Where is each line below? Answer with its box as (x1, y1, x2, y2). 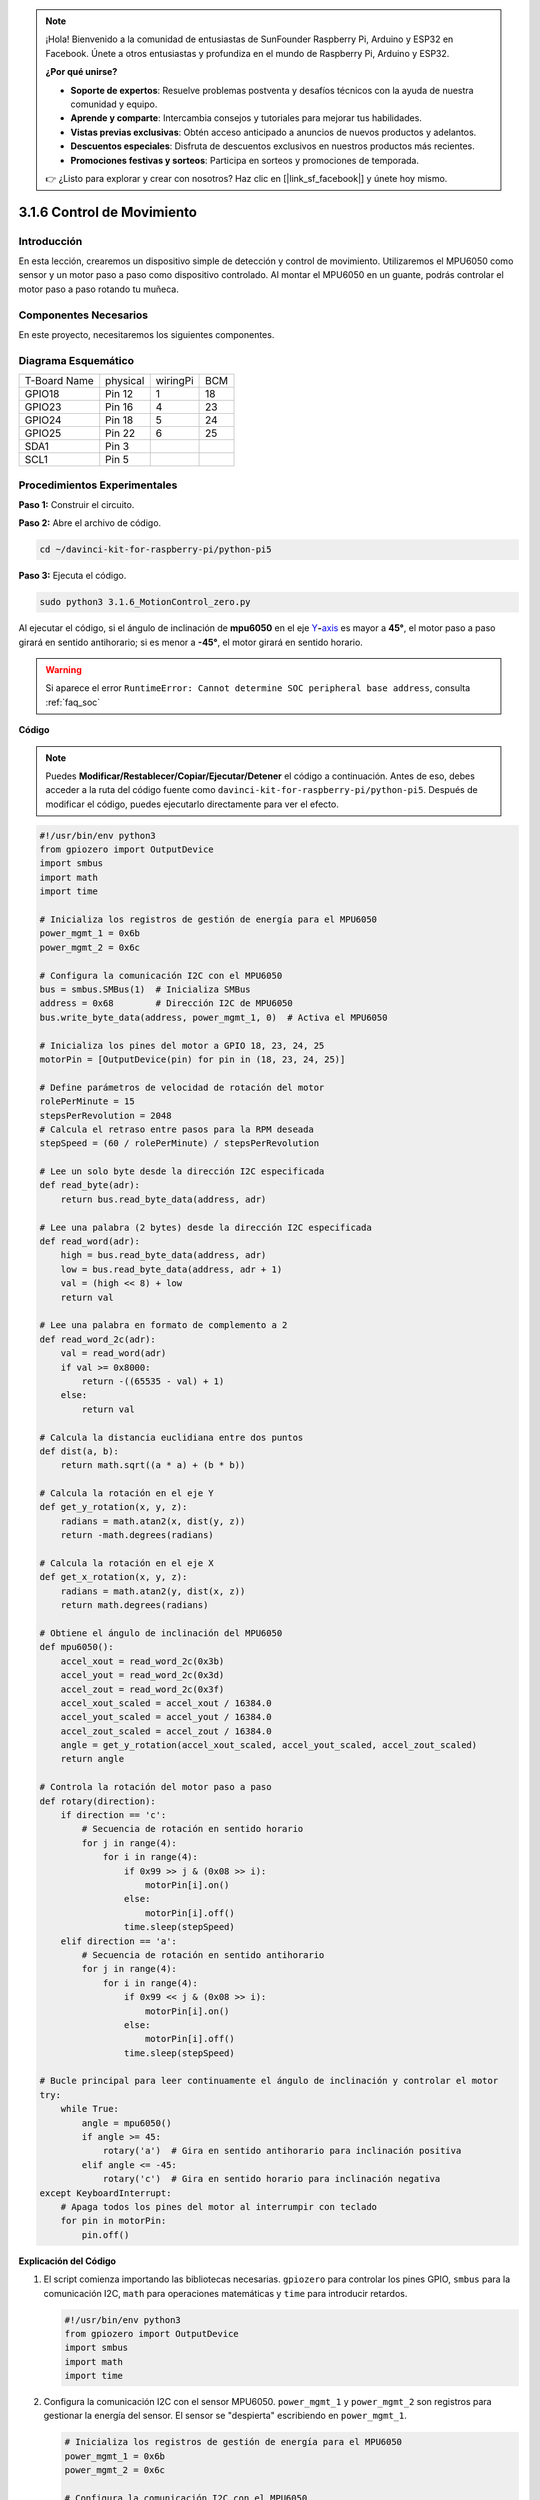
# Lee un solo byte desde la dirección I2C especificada (39, 1166, 325, 1177)
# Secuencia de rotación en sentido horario (81, 1823, 304, 1835)
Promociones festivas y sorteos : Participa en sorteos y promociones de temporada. (70, 154, 420, 166)
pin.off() (81, 2229, 130, 2240)
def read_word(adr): (39, 1236, 140, 1247)
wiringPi (155, 374, 194, 388)
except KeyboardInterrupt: (39, 2187, 172, 2199)
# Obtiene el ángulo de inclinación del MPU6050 (39, 1627, 283, 1639)
